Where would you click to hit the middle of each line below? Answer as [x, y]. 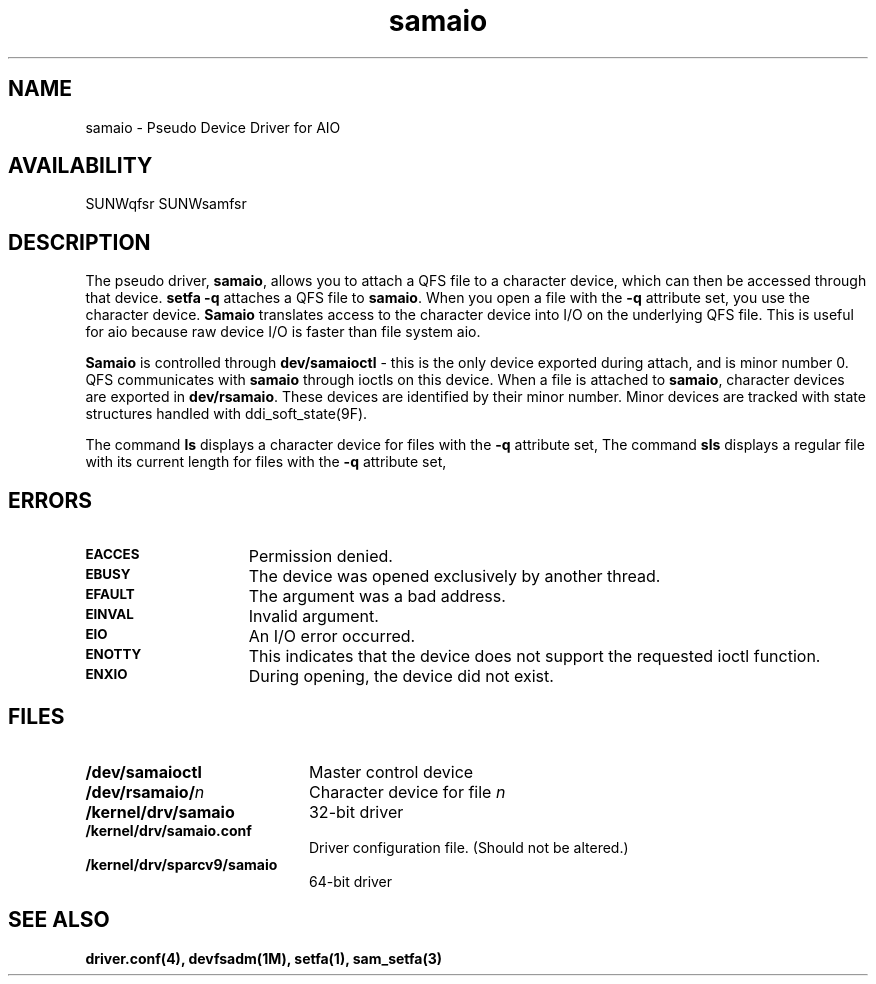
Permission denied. [320, 556]
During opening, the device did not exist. [401, 676]
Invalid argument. [313, 616]
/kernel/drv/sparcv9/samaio [181, 864]
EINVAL [109, 614]
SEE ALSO [59, 920]
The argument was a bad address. [377, 596]
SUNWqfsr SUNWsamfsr [166, 204]
